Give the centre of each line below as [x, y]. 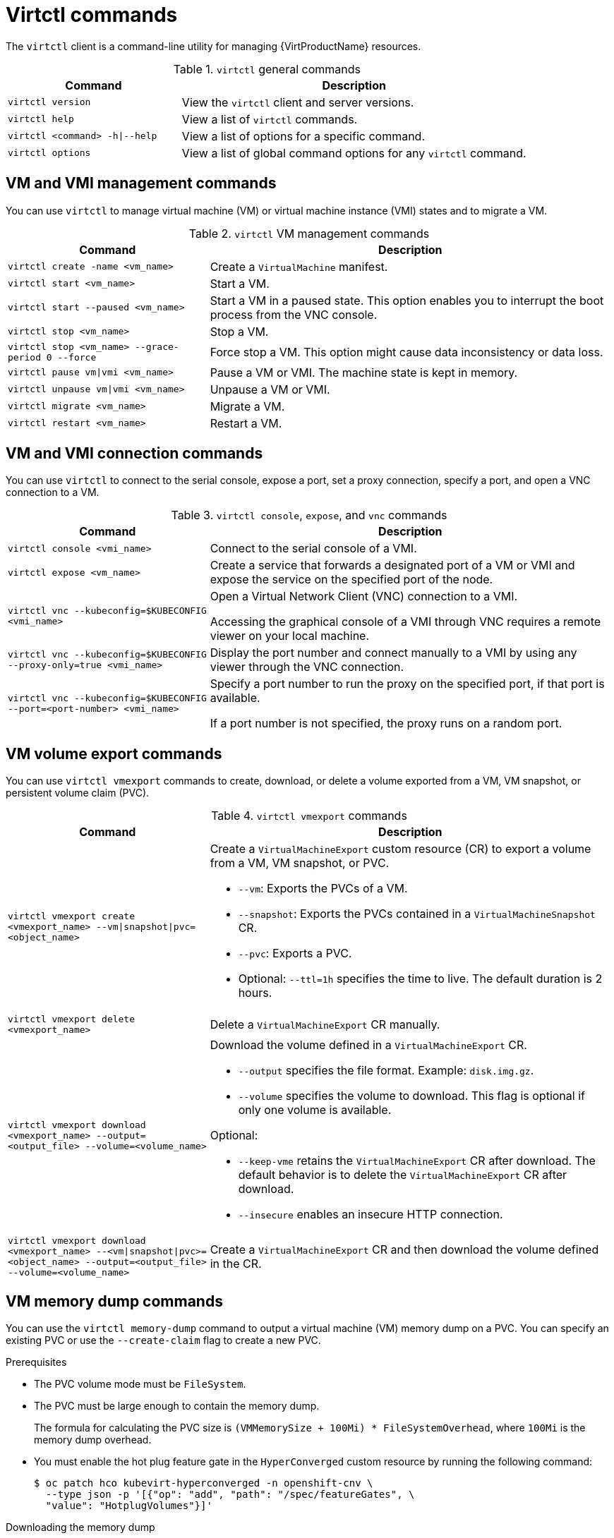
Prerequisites [36, 1362]
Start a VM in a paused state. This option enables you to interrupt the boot [407, 300]
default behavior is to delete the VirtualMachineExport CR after [403, 1175]
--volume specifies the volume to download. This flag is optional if [411, 1096]
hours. [255, 993]
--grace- [157, 346]
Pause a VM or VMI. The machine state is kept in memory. [364, 372]
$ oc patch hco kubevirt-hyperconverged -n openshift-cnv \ [204, 1483]
